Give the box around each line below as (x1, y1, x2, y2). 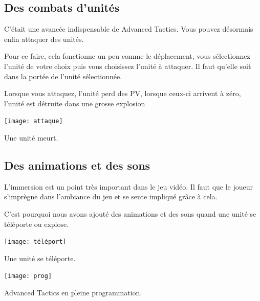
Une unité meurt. (4, 132, 58, 143)
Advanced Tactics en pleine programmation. (4, 287, 142, 298)
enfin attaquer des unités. (4, 33, 84, 44)
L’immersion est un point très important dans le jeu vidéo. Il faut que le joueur (4, 181, 253, 192)
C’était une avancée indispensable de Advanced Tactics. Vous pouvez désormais (4, 24, 253, 34)
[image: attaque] (4, 118, 63, 125)
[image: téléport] (4, 238, 67, 246)
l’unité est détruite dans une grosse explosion (4, 98, 145, 108)
